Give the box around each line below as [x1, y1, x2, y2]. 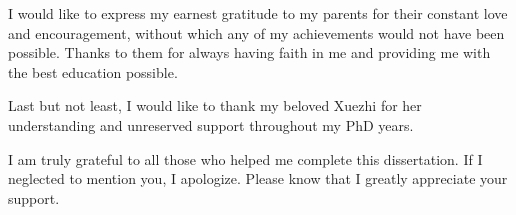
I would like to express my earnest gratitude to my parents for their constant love [8, 3, 508, 23]
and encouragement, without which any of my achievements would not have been [8, 22, 505, 43]
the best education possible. [8, 61, 178, 82]
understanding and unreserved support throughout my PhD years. [8, 114, 414, 135]
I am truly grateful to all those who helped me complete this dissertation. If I [8, 148, 483, 169]
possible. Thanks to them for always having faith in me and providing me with [8, 42, 491, 63]
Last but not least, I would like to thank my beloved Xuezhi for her [8, 95, 422, 116]
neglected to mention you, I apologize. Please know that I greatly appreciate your [8, 168, 508, 189]
